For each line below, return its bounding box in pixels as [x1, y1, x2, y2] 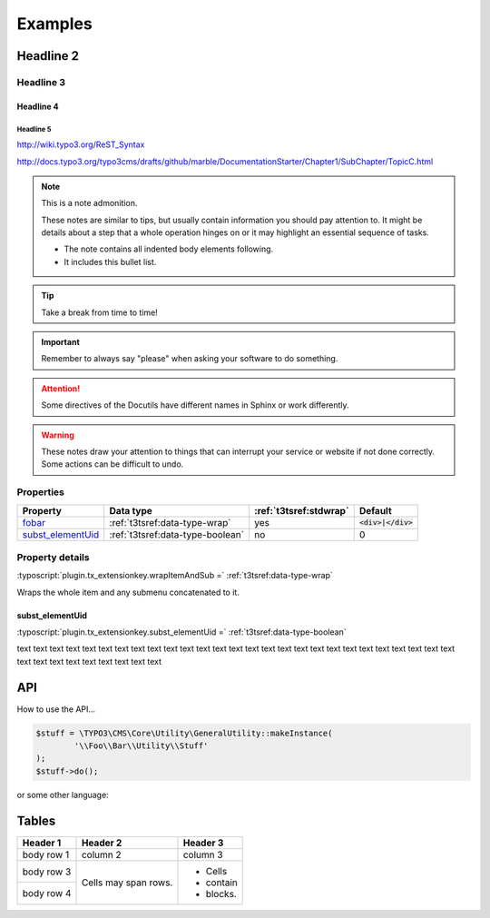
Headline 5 [16, 124, 52, 133]
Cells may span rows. [81, 876, 173, 889]
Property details [16, 550, 90, 563]
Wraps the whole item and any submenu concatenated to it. [16, 587, 240, 597]
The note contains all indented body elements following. [64, 243, 274, 254]
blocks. [205, 887, 238, 900]
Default [358, 504, 392, 517]
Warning [41, 429, 74, 440]
